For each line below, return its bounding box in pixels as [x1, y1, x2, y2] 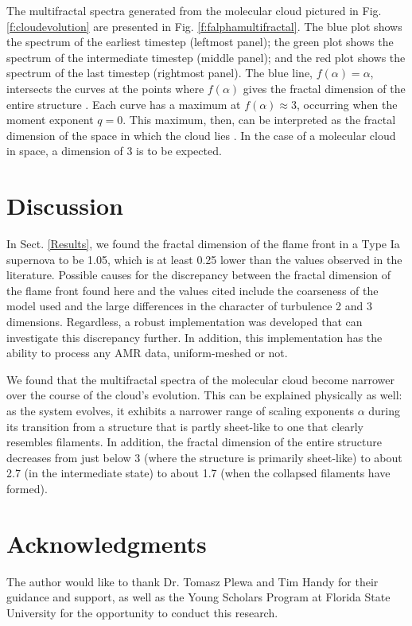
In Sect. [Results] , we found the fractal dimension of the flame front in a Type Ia [6, 235, 400, 252]
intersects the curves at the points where [6, 80, 204, 96]
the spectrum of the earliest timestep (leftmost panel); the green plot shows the [6, 33, 394, 50]
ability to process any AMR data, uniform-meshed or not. [6, 344, 288, 361]
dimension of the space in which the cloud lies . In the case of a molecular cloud [6, 126, 396, 143]
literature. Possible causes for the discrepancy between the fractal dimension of [6, 266, 391, 283]
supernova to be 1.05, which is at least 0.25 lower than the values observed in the [6, 251, 402, 267]
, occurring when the [297, 95, 398, 112]
